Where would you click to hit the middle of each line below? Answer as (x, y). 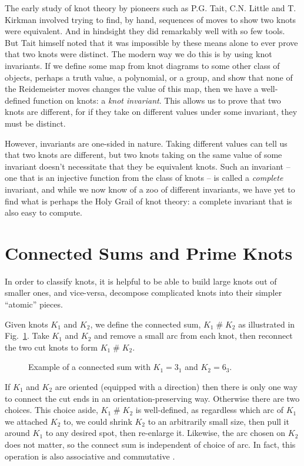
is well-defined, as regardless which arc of (210, 410)
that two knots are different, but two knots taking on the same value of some (143, 155)
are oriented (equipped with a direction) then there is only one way (176, 386)
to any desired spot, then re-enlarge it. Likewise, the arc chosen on (166, 433)
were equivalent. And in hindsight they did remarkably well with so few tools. (145, 31)
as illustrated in (267, 324)
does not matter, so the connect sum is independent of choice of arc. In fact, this (150, 444)
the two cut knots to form (51, 347)
